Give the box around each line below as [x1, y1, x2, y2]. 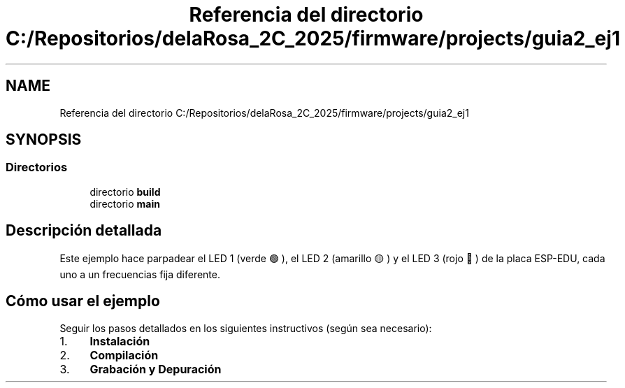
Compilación [89, 347, 159, 362]
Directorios [6, 160, 68, 175]
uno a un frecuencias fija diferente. [59, 268, 220, 280]
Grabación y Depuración [89, 361, 222, 376]
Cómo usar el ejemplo [6, 292, 160, 310]
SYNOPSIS [6, 131, 82, 149]
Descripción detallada [6, 222, 162, 240]
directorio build [89, 185, 161, 198]
